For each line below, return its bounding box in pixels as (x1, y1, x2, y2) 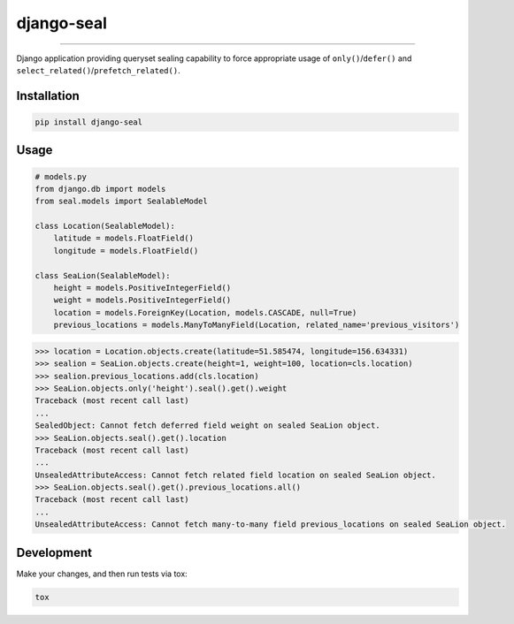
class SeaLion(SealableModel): (35, 270, 172, 280)
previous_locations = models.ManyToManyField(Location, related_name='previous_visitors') (53, 320, 460, 331)
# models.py (35, 171, 88, 181)
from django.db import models (35, 184, 166, 194)
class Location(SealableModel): (35, 221, 176, 232)
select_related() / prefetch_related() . (16, 65, 180, 75)
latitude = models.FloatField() (53, 233, 195, 243)
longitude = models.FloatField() (53, 246, 199, 255)
